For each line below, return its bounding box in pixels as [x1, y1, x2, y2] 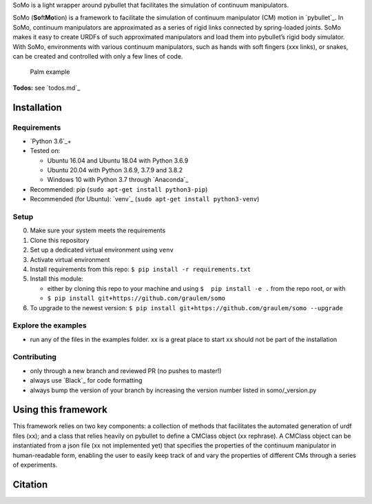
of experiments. [12, 461, 58, 469]
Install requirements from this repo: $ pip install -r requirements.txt [30, 265, 251, 273]
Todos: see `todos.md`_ [12, 83, 81, 92]
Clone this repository [30, 236, 90, 244]
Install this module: [30, 274, 84, 283]
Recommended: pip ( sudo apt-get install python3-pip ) [30, 185, 208, 193]
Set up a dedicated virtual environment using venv [30, 245, 174, 254]
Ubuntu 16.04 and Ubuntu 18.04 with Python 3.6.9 [47, 156, 189, 165]
